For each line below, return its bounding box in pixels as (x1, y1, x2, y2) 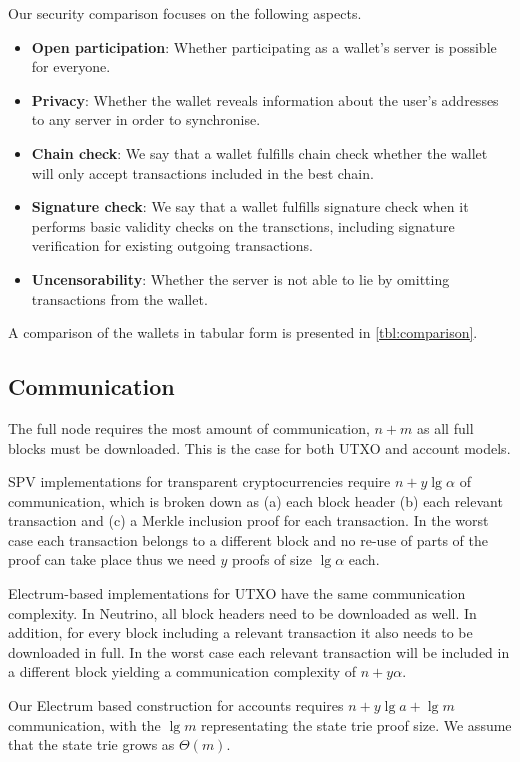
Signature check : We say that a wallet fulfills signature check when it (31, 196, 469, 217)
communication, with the (8, 714, 161, 735)
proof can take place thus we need (8, 549, 216, 570)
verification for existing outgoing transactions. (31, 235, 313, 256)
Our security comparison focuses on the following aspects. (8, 3, 362, 23)
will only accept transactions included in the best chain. (31, 162, 374, 183)
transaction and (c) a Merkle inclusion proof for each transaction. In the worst (8, 510, 489, 531)
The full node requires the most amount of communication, (8, 417, 370, 438)
